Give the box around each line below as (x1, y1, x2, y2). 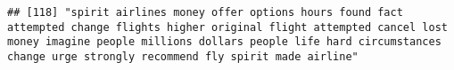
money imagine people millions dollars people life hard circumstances (7, 35, 442, 49)
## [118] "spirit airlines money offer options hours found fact (7, 6, 403, 19)
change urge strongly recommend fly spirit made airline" (7, 50, 359, 63)
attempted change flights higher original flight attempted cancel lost (7, 20, 448, 34)
